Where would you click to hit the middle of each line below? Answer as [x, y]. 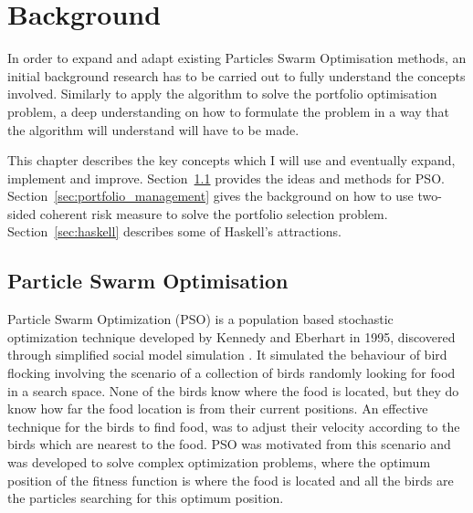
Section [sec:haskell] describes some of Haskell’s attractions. [174, 231]
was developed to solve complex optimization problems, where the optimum [219, 462]
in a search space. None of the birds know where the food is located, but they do [233, 390]
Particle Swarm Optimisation [148, 281]
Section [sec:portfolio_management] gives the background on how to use [210, 196]
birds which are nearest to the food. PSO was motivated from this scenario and [229, 444]
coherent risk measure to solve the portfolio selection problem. [214, 213]
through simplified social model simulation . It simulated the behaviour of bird [227, 355]
